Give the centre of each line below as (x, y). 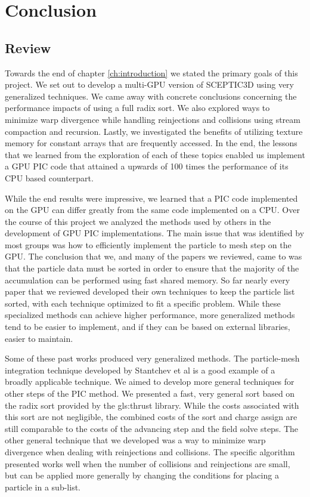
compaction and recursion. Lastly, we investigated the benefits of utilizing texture (154, 131)
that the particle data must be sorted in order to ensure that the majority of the (152, 268)
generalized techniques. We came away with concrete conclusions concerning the (151, 96)
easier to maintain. (39, 338)
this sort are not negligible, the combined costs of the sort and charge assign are (151, 417)
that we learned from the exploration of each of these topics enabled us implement (155, 154)
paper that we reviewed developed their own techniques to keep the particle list (150, 291)
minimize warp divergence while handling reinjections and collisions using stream (153, 119)
